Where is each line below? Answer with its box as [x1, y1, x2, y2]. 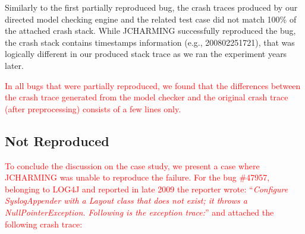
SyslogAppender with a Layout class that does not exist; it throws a [5, 194, 248, 207]
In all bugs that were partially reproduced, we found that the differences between [5, 79, 301, 91]
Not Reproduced [5, 131, 109, 150]
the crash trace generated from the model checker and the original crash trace [5, 91, 288, 103]
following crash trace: [5, 217, 83, 230]
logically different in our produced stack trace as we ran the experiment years [5, 48, 287, 60]
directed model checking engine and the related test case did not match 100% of [5, 12, 297, 25]
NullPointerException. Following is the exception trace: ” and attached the [5, 205, 274, 218]
